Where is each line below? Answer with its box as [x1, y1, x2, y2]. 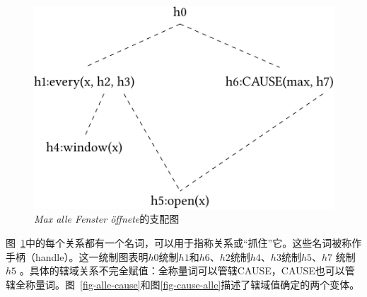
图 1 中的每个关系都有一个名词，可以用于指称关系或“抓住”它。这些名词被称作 [6, 235, 362, 250]
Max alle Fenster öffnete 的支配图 [34, 211, 180, 226]
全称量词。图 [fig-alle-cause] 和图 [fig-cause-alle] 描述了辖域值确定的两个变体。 [15, 276, 360, 291]
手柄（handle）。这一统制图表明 [6, 249, 148, 264]
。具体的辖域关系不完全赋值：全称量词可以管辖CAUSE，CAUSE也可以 [19, 263, 345, 278]
